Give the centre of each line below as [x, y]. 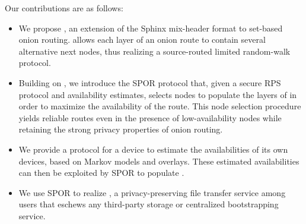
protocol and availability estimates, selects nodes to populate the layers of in [158, 94]
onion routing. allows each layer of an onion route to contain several [142, 40]
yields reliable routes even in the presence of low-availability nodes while [150, 117]
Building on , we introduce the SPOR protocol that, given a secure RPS [150, 82]
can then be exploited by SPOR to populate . [101, 173]
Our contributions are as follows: [64, 8]
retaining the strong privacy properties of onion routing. [121, 129]
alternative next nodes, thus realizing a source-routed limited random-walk [154, 51]
